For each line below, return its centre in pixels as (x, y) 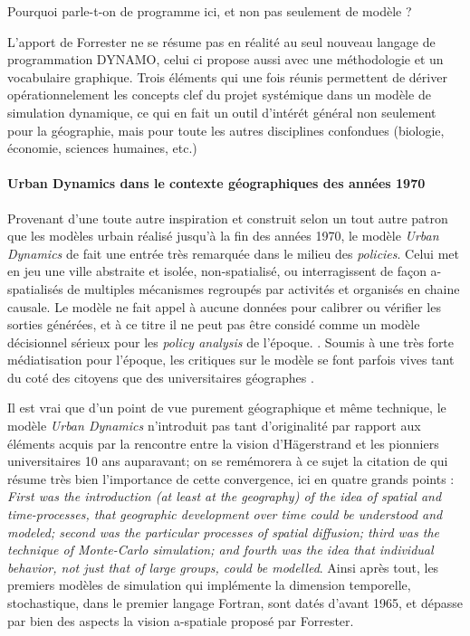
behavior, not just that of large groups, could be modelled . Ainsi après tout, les (223, 567)
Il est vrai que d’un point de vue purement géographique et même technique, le (227, 408)
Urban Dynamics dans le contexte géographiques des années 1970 (216, 183)
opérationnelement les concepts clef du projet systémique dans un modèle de (219, 95)
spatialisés (35, 288)
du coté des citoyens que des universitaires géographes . (161, 377)
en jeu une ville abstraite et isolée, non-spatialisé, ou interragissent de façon (217, 271)
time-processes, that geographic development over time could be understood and (225, 514)
